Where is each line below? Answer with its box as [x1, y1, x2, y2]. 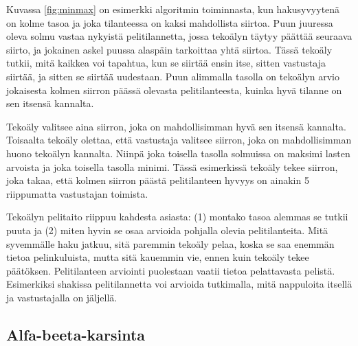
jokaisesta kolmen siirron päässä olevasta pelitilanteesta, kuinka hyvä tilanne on [6, 82, 342, 97]
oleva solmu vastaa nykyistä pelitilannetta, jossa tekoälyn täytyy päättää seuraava [6, 29, 353, 43]
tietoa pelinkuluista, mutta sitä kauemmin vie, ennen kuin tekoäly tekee [6, 250, 309, 264]
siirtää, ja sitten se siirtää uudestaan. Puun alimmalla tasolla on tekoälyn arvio [6, 69, 339, 83]
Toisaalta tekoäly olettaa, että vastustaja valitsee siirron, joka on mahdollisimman [6, 132, 352, 147]
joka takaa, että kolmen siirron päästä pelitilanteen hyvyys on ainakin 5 [6, 173, 309, 187]
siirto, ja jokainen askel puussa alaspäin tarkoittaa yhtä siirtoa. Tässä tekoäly [6, 42, 333, 56]
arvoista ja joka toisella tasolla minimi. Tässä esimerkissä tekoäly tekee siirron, [6, 159, 338, 174]
